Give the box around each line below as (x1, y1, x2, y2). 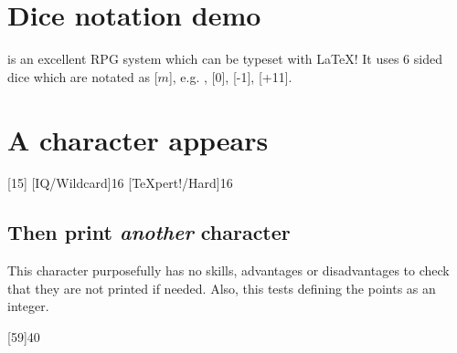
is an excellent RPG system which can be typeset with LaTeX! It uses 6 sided (7, 49, 442, 68)
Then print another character (7, 218, 291, 246)
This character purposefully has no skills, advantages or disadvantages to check (7, 261, 450, 280)
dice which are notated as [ (7, 67, 158, 86)
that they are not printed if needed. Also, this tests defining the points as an (7, 278, 436, 297)
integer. (7, 296, 49, 316)
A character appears (7, 120, 269, 158)
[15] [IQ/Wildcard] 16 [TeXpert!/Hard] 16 (7, 173, 233, 192)
